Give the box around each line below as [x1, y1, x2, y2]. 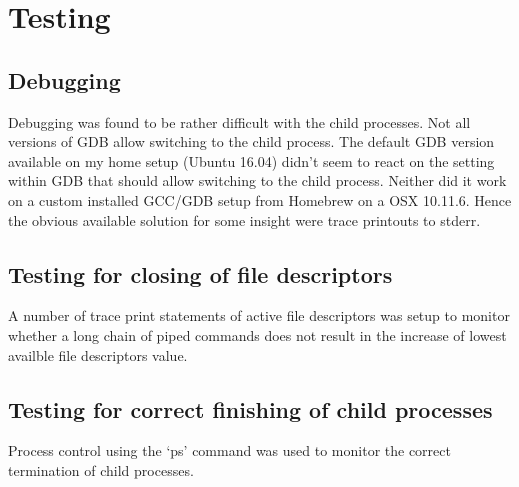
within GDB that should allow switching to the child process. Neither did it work [8, 170, 507, 191]
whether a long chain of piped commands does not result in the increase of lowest [8, 324, 507, 345]
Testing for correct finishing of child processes [8, 393, 493, 424]
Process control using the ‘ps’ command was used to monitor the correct [8, 440, 451, 461]
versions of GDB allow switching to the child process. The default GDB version [8, 131, 495, 152]
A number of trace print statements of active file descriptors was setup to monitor [8, 305, 510, 326]
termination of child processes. [8, 459, 194, 480]
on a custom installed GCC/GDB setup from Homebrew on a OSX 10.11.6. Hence [8, 189, 512, 210]
